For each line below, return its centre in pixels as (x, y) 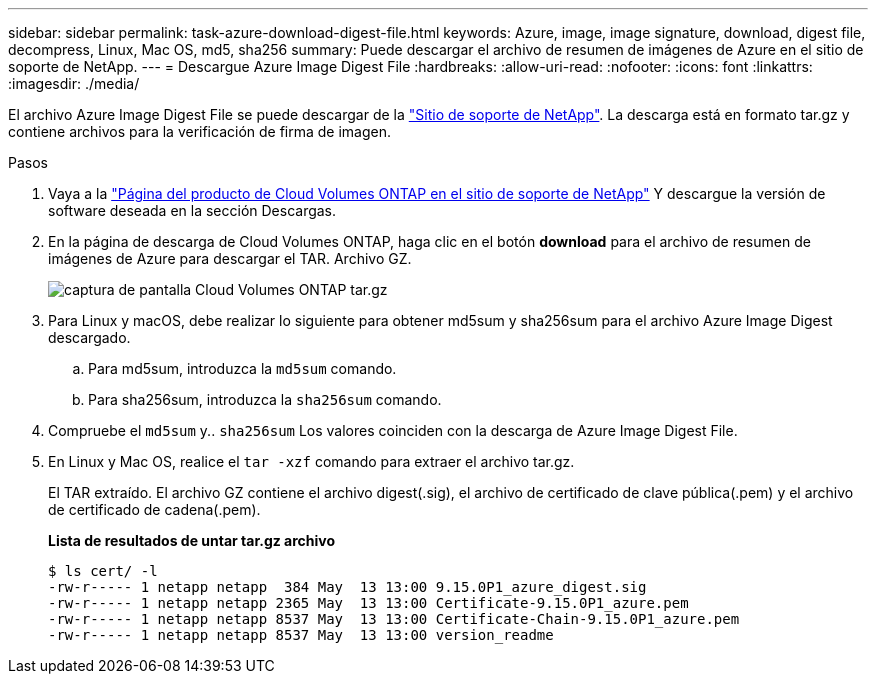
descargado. (89, 337)
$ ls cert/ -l (103, 571)
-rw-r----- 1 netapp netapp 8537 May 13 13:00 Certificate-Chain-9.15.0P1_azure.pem (394, 619)
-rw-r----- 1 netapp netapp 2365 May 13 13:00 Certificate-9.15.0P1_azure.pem (368, 603)
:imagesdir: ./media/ (74, 83)
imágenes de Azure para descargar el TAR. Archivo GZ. (230, 258)
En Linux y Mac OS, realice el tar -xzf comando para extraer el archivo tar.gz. (311, 461)
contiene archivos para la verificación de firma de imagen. (200, 131)
